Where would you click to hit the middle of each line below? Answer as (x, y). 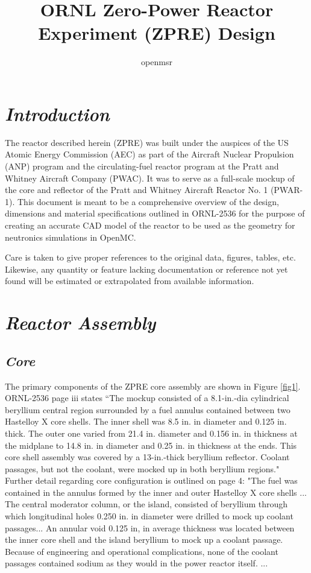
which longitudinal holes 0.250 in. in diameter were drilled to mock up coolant (149, 516)
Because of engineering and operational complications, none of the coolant (142, 551)
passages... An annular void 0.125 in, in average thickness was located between (150, 527)
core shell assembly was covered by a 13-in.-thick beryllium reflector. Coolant (147, 457)
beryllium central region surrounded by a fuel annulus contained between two (148, 409)
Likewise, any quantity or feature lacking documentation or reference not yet (146, 269)
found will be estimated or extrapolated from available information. (130, 281)
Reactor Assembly (80, 323)
